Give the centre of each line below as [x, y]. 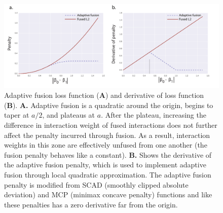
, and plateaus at [69, 115]
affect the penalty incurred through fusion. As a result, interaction [107, 135]
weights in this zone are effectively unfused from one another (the [106, 145]
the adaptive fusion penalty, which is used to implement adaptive [105, 165]
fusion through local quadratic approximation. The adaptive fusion [108, 174]
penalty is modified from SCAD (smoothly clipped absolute [96, 184]
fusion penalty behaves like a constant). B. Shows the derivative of [108, 154]
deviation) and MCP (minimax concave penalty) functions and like [108, 194]
